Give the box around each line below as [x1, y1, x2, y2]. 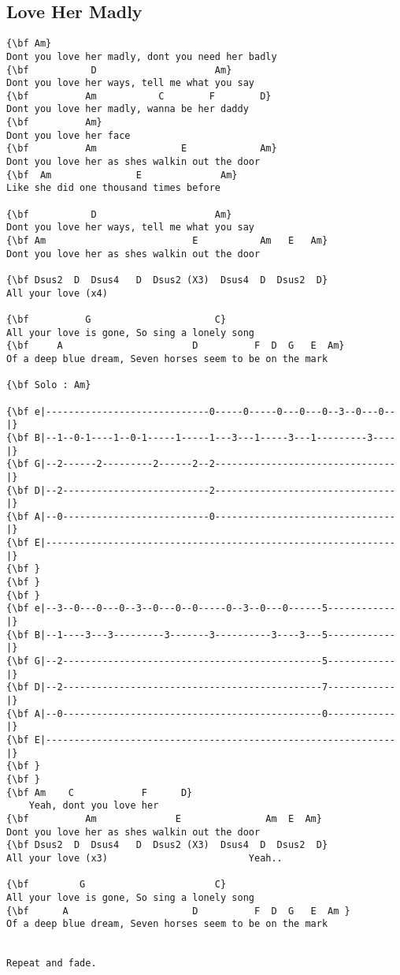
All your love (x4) [6, 287, 108, 299]
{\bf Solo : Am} [6, 379, 91, 391]
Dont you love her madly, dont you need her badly [6, 50, 277, 62]
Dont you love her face [6, 129, 131, 141]
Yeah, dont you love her [28, 800, 159, 812]
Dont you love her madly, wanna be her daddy [6, 103, 249, 115]
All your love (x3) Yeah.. [6, 852, 283, 864]
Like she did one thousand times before [6, 182, 221, 194]
